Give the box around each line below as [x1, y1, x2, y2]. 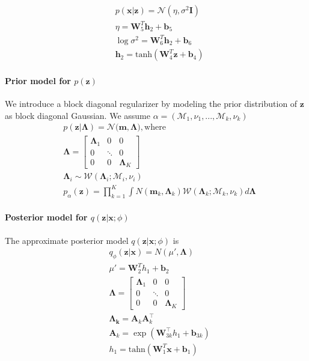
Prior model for [5, 74, 71, 86]
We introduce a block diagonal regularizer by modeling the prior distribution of [5, 97, 298, 110]
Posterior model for [5, 211, 88, 223]
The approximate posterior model [5, 234, 129, 246]
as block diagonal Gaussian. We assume [5, 109, 150, 121]
